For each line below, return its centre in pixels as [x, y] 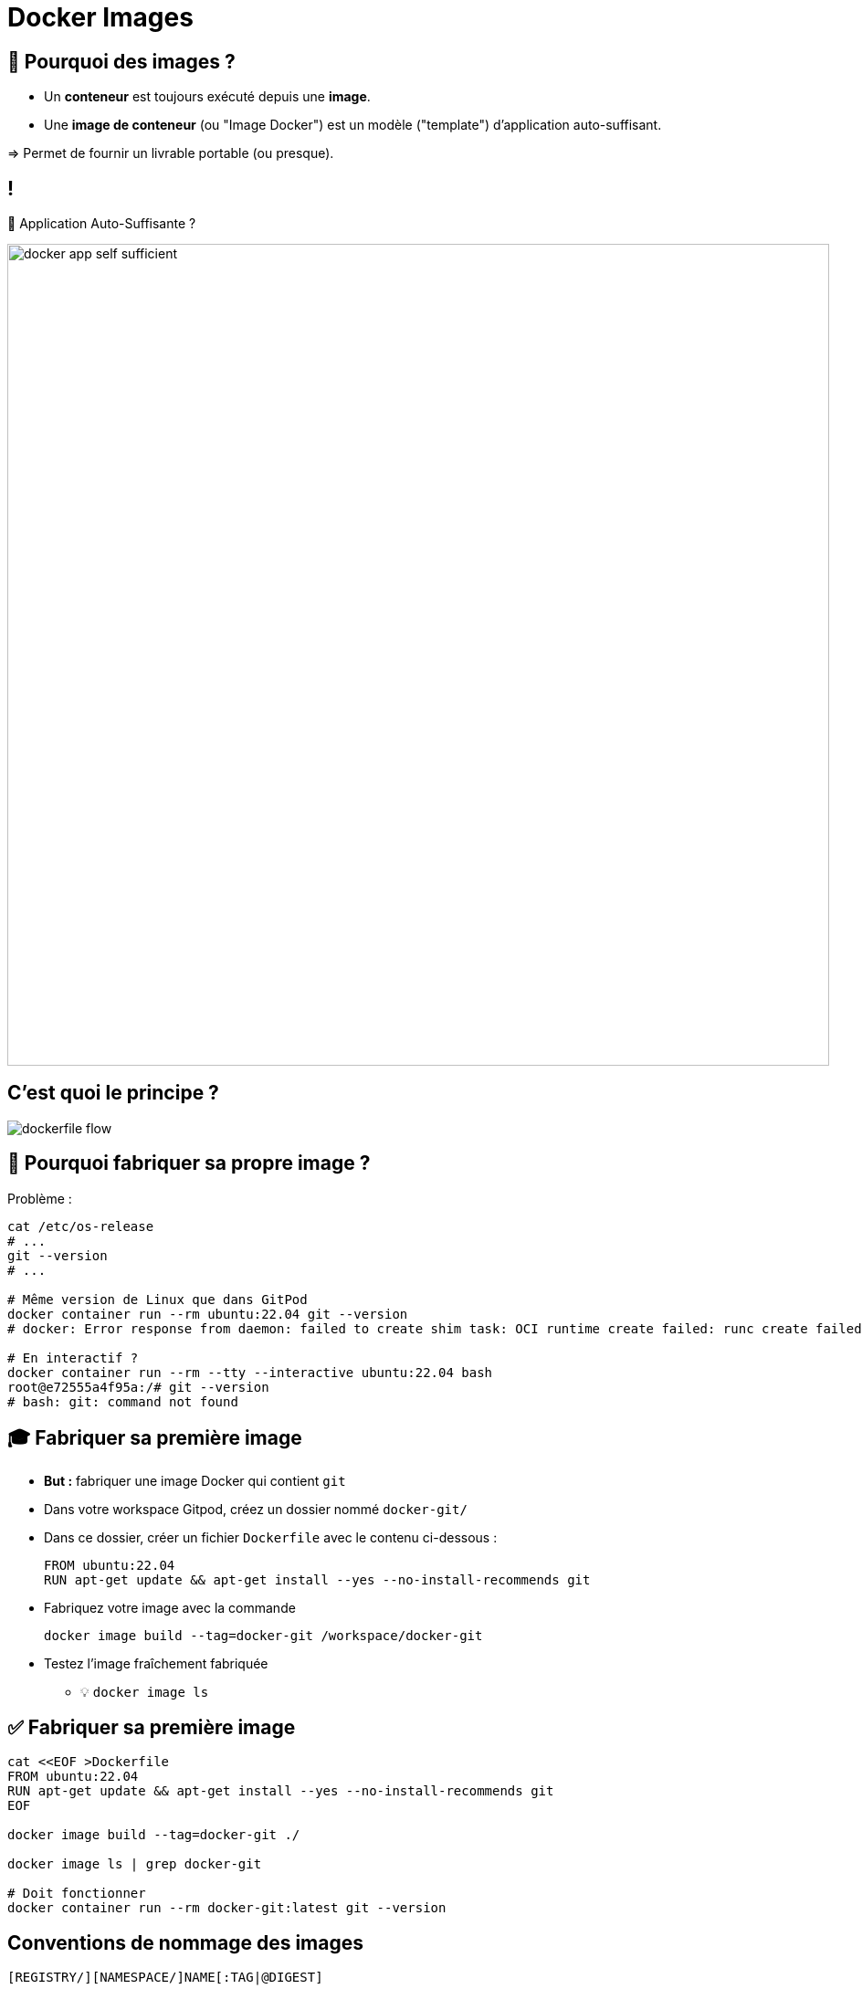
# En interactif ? [73, 1358]
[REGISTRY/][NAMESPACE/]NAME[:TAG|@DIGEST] [165, 1978]
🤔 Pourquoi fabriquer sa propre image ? [189, 1163]
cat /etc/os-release [81, 1226]
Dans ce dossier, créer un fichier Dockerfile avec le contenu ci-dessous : [271, 1537]
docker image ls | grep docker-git [135, 1864]
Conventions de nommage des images [186, 1942]
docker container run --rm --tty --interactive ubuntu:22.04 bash [250, 1372]
